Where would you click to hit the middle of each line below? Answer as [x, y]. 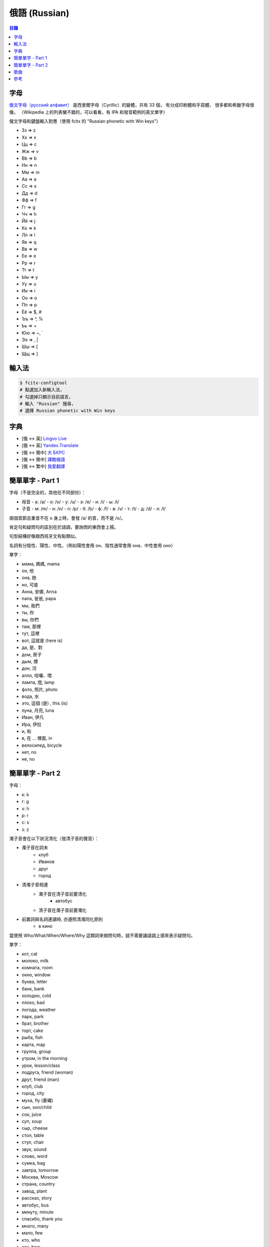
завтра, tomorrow [40, 1170]
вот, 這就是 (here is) [42, 640]
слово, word [34, 1156]
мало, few [32, 1233]
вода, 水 [30, 696]
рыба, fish [32, 1038]
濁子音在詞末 [35, 847]
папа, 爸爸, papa [39, 599]
